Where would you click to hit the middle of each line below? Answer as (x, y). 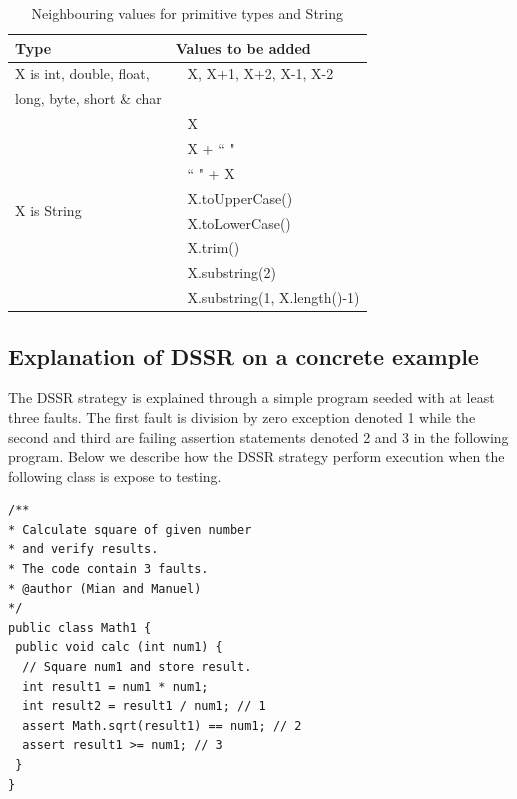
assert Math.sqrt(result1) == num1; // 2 (162, 725)
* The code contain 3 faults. (108, 569)
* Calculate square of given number (130, 529)
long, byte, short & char (88, 98)
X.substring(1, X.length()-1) (273, 297)
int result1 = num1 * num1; (115, 686)
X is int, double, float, (82, 73)
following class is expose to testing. (115, 475)
